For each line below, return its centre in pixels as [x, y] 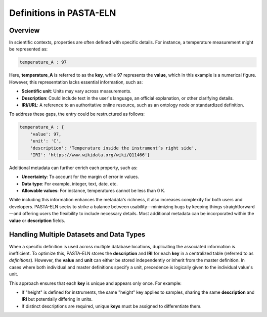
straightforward [239, 206]
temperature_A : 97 [43, 62]
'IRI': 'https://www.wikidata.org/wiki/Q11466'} [90, 155]
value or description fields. [37, 221]
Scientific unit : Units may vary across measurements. [76, 91]
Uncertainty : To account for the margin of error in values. [80, 177]
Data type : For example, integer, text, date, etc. [70, 183]
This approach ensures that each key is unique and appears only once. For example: [95, 283]
